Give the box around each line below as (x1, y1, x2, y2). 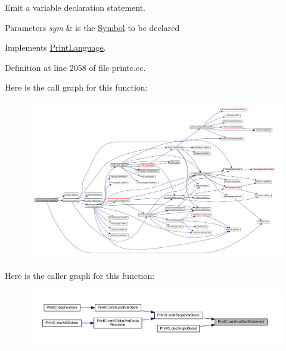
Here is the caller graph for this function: (5, 269, 155, 282)
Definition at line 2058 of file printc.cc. (5, 61, 146, 73)
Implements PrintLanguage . (5, 41, 106, 54)
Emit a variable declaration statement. (5, 1, 146, 13)
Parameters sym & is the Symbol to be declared (5, 21, 180, 33)
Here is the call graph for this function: (5, 81, 148, 94)
